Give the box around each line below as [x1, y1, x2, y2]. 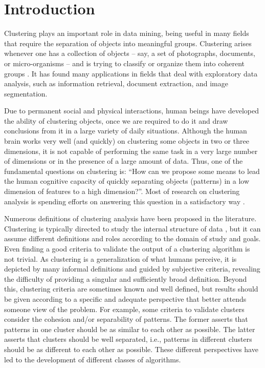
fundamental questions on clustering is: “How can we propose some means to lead [4, 165, 260, 176]
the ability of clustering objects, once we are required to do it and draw [4, 115, 228, 126]
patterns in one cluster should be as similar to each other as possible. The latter [4, 323, 255, 334]
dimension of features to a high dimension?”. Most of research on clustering [4, 186, 240, 197]
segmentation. [4, 88, 48, 99]
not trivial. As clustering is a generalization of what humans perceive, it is [4, 253, 237, 264]
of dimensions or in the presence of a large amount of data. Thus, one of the [4, 156, 243, 166]
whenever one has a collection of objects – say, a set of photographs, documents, [4, 48, 255, 59]
